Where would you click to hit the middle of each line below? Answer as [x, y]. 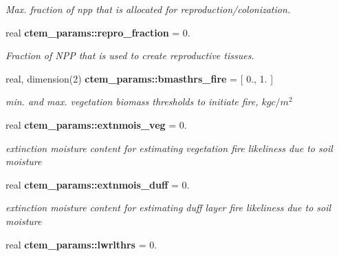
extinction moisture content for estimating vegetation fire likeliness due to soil [169, 148]
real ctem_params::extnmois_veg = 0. [96, 124]
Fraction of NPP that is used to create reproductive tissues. [130, 55]
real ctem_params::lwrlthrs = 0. [81, 244]
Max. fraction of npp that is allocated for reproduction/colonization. [148, 9]
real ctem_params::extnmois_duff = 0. [98, 184]
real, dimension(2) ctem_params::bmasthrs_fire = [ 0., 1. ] [140, 78]
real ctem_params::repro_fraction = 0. [98, 32]
